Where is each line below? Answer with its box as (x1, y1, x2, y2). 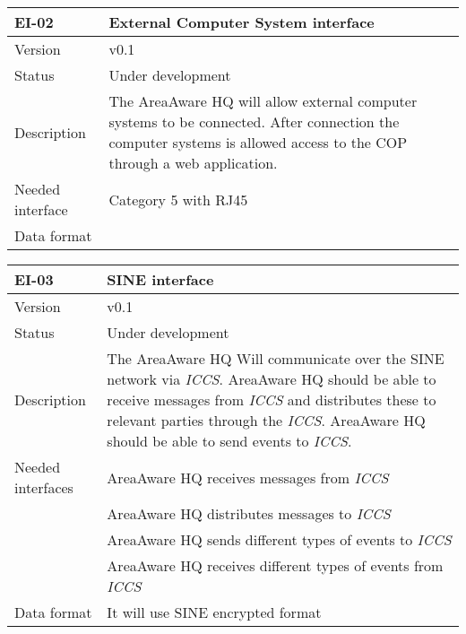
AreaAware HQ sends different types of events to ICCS (107, 529, 452, 550)
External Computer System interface (108, 12, 375, 32)
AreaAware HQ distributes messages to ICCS (107, 503, 391, 524)
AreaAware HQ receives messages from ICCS (107, 466, 389, 488)
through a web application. (108, 152, 278, 173)
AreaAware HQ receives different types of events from (107, 555, 444, 576)
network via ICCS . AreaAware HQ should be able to (107, 369, 436, 389)
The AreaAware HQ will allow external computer (108, 91, 418, 111)
